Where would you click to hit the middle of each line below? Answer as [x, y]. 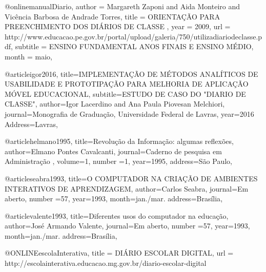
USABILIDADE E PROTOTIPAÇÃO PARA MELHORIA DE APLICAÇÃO [127, 84]
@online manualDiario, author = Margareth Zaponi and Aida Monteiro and [122, 6]
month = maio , [28, 56]
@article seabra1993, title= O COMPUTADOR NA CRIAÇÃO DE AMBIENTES [131, 178]
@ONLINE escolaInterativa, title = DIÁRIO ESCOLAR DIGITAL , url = [119, 253]
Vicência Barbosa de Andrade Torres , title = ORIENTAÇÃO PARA [112, 16]
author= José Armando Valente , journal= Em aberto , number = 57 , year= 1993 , [127, 226]
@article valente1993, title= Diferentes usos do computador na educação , [117, 215]
